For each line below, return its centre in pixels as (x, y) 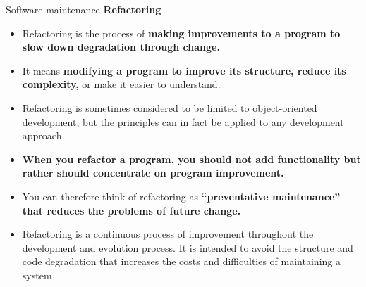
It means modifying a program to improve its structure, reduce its (184, 70)
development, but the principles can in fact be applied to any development (183, 121)
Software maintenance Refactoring (84, 9)
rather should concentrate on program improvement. (153, 173)
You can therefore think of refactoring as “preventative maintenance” (181, 196)
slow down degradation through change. (121, 47)
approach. (43, 135)
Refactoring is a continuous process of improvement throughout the (168, 234)
